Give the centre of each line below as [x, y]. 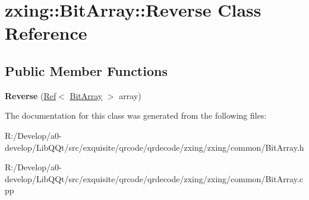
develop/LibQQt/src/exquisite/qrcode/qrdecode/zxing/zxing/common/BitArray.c [154, 178]
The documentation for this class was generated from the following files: [136, 115]
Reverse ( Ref [31, 95]
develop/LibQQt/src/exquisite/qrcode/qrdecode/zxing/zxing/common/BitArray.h [154, 147]
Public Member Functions [86, 70]
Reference [46, 33]
